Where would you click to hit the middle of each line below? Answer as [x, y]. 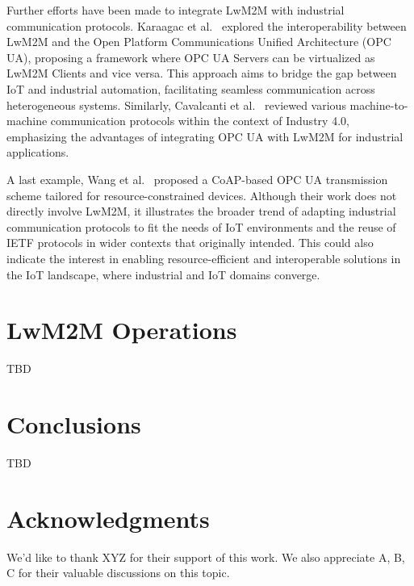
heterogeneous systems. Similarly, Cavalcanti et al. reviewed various [176, 105]
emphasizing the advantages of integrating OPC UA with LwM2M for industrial [205, 136]
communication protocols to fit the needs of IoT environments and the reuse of [201, 226]
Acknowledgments [108, 518]
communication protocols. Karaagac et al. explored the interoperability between [207, 25]
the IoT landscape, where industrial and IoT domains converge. [163, 274]
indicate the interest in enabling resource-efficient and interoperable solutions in [204, 258]
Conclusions [74, 424]
